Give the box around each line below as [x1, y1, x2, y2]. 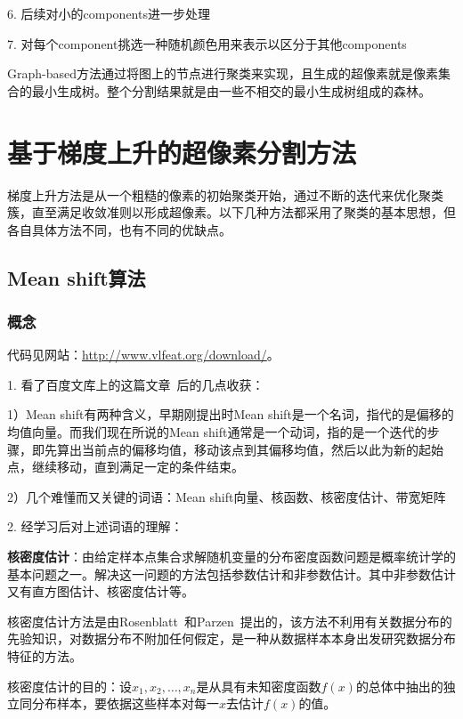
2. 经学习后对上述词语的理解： [7, 517, 183, 536]
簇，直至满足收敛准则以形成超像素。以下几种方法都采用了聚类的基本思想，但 [7, 203, 456, 222]
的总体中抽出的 [355, 676, 443, 695]
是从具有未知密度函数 [196, 676, 321, 695]
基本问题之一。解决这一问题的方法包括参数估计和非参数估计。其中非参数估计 [7, 564, 456, 583]
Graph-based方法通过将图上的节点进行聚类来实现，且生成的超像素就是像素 [7, 64, 439, 83]
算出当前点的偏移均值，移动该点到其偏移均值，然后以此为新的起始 [56, 440, 443, 458]
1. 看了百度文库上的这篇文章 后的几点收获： [7, 375, 264, 393]
